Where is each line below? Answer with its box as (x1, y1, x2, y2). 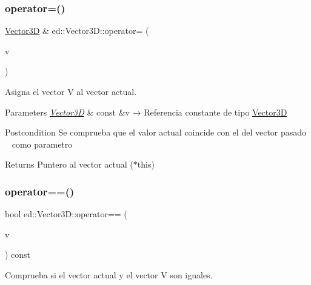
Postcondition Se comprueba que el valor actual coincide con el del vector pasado (5, 126, 307, 139)
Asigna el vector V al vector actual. (5, 85, 137, 97)
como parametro (12, 137, 73, 150)
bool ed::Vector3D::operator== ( (5, 208, 127, 220)
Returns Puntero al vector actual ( (5, 158, 133, 171)
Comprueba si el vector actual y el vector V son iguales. (5, 268, 213, 281)
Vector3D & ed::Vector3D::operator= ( (5, 24, 149, 37)
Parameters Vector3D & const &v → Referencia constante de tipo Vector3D (5, 105, 287, 118)
